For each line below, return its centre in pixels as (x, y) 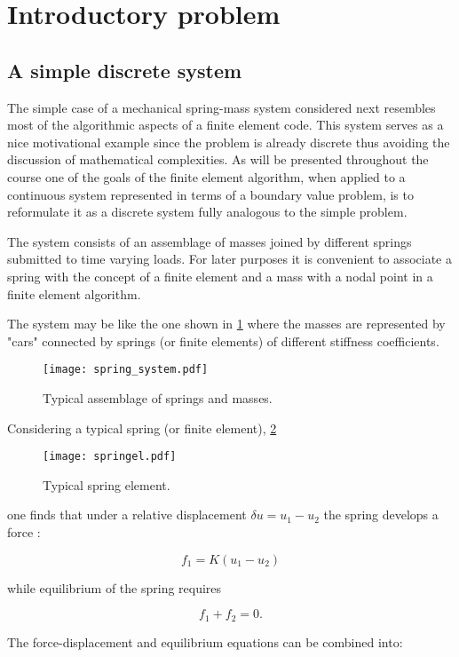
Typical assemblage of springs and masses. (158, 397)
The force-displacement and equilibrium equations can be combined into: (205, 641)
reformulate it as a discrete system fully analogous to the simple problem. (207, 212)
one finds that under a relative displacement (127, 515)
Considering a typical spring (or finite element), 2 (142, 427)
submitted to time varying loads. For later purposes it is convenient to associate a (229, 259)
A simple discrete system (125, 70)
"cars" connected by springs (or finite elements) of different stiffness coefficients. (223, 340)
